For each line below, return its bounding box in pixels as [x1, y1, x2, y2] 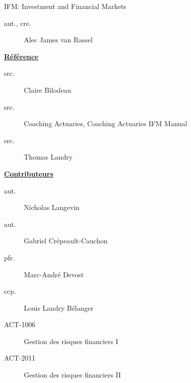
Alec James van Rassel [24, 34, 93, 45]
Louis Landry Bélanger [24, 302, 94, 313]
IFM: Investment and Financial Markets [4, 1, 126, 11]
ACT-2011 [4, 353, 35, 363]
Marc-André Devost [24, 269, 84, 279]
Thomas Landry [24, 152, 73, 162]
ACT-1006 [4, 319, 35, 330]
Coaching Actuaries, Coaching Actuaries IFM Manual [24, 118, 188, 129]
